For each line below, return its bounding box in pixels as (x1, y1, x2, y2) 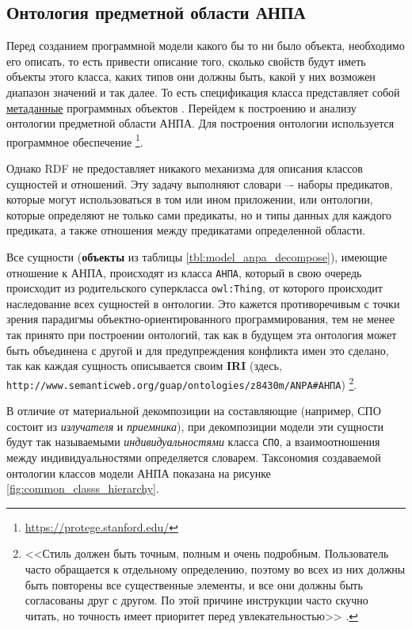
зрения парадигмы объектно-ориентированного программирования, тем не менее (6, 311, 395, 327)
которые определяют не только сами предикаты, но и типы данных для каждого (6, 206, 392, 223)
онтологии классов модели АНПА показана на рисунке (6, 464, 271, 481)
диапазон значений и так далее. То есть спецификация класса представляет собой (6, 83, 400, 100)
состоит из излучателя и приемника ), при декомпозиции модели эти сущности (6, 417, 383, 434)
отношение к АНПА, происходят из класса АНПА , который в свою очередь (6, 264, 362, 280)
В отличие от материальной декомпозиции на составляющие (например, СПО (6, 402, 381, 419)
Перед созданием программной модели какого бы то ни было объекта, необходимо (6, 37, 405, 54)
